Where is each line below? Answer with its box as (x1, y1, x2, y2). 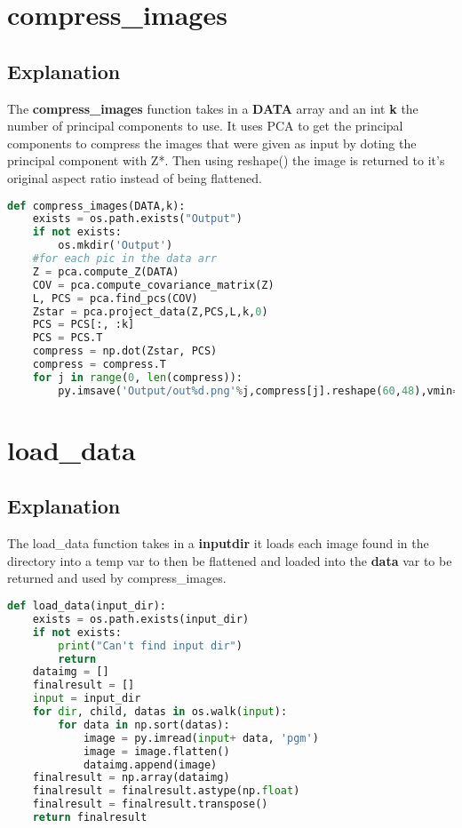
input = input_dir (32, 692, 141, 705)
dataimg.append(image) (83, 758, 218, 771)
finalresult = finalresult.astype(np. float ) (32, 784, 300, 798)
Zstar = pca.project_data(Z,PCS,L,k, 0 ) (32, 305, 268, 318)
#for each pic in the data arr (32, 252, 218, 266)
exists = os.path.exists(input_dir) (32, 612, 250, 625)
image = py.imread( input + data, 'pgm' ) (83, 731, 319, 744)
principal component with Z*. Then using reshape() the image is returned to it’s (7, 151, 445, 170)
